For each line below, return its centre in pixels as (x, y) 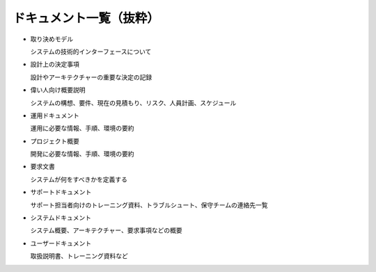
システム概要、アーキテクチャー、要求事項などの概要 (106, 230)
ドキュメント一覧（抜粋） (86, 18)
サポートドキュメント (61, 192)
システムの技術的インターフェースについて (91, 51)
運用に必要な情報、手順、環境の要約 (82, 128)
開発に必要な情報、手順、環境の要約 (82, 154)
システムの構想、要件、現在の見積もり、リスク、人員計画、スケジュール (133, 103)
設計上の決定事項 (55, 64)
